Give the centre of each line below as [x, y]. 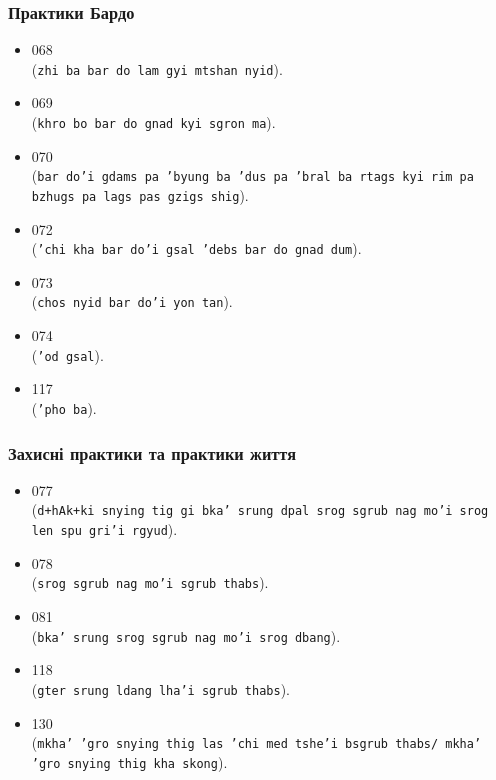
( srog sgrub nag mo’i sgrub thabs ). [150, 582]
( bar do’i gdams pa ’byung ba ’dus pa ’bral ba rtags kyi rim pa [252, 175]
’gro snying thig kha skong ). [129, 761]
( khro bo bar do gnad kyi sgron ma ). [153, 122]
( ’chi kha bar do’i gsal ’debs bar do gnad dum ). [196, 248]
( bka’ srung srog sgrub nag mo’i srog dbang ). [186, 635]
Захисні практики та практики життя [152, 452]
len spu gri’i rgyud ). [104, 529]
